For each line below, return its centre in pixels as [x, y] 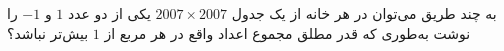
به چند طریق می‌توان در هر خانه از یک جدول [364, 13]
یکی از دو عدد [109, 13]
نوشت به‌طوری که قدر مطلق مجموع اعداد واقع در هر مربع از [287, 32]
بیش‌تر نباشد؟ [48, 32]
